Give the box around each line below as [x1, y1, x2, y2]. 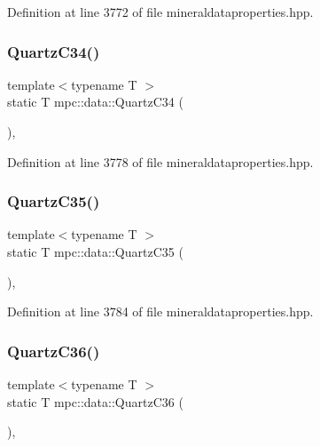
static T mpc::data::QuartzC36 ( [7, 392, 183, 411]
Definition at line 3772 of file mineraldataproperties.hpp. [7, 3, 314, 20]
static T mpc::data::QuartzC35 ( [7, 243, 183, 260]
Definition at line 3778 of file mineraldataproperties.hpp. [7, 152, 314, 171]
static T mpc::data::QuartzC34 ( [7, 92, 183, 111]
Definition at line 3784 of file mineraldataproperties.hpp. [7, 302, 314, 321]
